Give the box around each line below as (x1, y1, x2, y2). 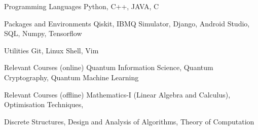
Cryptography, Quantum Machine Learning (4, 72, 139, 82)
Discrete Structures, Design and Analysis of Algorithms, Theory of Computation (4, 116, 254, 126)
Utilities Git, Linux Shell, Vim (4, 45, 99, 55)
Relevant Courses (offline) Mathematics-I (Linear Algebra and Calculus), (4, 89, 231, 100)
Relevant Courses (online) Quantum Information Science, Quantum (4, 62, 213, 73)
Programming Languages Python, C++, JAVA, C (4, 1, 159, 11)
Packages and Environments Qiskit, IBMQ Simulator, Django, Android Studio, (4, 18, 250, 28)
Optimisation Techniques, (4, 99, 84, 110)
